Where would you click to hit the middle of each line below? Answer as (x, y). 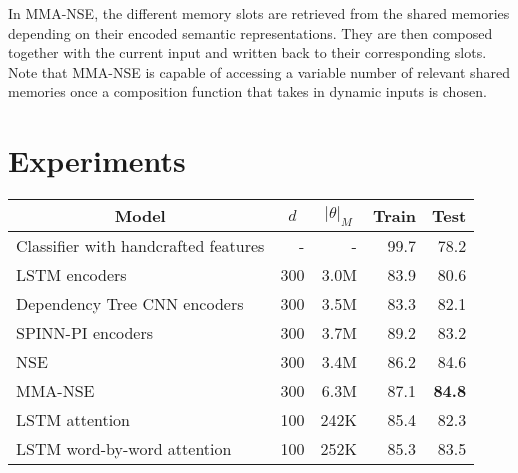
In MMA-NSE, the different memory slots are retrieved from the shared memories (259, 13)
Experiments (97, 160)
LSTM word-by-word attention (124, 449)
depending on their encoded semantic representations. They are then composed (250, 32)
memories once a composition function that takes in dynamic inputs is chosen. (247, 91)
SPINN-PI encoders (85, 333)
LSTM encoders (71, 275)
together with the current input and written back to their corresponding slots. (247, 52)
